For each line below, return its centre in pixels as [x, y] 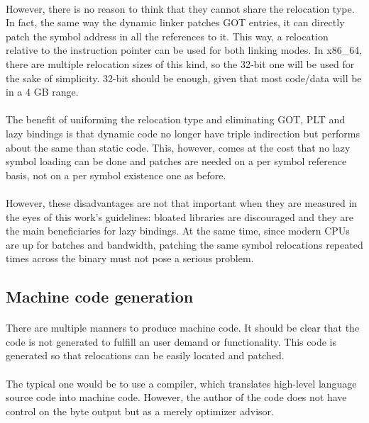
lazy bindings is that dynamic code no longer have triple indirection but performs [183, 133]
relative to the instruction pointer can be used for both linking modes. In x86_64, [184, 50]
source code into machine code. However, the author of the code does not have [176, 397]
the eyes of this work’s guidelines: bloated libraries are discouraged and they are [180, 216]
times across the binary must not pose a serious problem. [130, 258]
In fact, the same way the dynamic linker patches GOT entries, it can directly [175, 22]
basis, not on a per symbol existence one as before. [116, 175]
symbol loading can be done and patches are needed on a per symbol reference [176, 161]
